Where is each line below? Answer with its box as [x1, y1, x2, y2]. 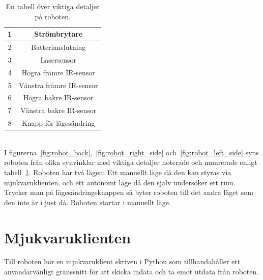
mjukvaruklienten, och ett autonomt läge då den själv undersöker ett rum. [4, 177, 236, 187]
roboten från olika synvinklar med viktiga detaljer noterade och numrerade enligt [4, 157, 257, 167]
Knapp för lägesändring [21, 118, 95, 128]
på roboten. [35, 11, 71, 21]
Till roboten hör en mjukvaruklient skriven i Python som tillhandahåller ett [4, 256, 241, 267]
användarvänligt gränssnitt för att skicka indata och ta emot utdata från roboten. [4, 266, 259, 277]
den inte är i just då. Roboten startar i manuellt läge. [4, 197, 171, 207]
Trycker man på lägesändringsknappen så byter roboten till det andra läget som [4, 187, 253, 198]
